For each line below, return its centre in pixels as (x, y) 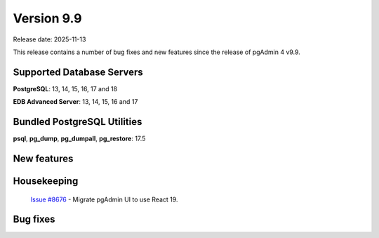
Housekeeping (46, 181)
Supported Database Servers (78, 72)
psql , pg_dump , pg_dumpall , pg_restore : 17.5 (79, 139)
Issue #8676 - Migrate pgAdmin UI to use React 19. (104, 199)
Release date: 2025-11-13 (49, 39)
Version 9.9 (47, 18)
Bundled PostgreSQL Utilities (78, 122)
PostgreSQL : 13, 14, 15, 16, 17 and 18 (65, 88)
